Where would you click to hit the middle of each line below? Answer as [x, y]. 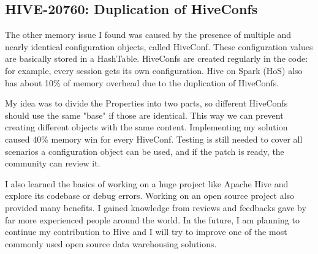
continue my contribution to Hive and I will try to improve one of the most [146, 232]
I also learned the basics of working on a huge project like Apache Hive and [147, 183]
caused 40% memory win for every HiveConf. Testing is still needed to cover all [154, 139]
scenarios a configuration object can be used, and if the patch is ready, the [145, 151]
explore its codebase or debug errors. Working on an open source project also [150, 196]
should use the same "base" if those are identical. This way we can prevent [144, 115]
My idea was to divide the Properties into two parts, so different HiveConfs [146, 103]
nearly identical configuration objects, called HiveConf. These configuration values [159, 46]
